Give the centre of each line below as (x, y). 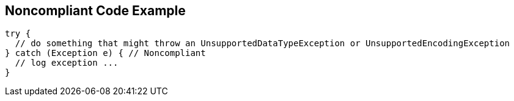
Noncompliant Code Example (95, 11)
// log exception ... (67, 63)
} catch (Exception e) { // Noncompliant (105, 53)
